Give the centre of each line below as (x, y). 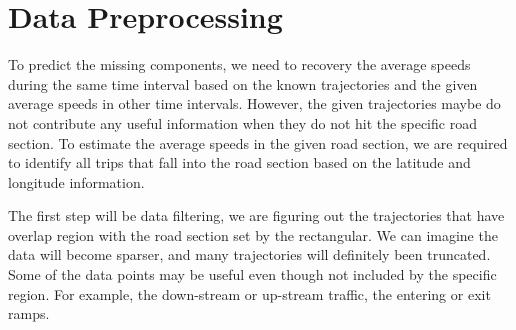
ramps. (29, 313)
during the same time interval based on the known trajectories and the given (243, 83)
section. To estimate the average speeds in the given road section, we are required (258, 142)
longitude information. (76, 181)
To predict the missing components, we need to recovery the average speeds (239, 64)
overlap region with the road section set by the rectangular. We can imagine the (253, 234)
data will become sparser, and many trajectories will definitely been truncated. (249, 254)
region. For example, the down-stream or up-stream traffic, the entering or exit (249, 293)
